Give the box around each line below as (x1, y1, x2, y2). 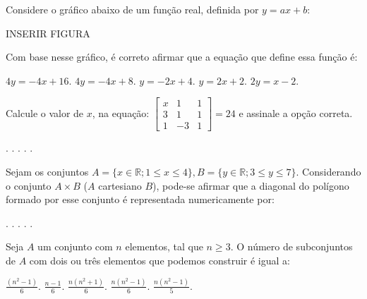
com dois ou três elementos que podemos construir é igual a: (29, 253, 290, 268)
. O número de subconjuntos (230, 239, 353, 254)
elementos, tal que (125, 239, 203, 254)
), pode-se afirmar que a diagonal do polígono (152, 178, 349, 193)
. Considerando (296, 164, 361, 179)
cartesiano (98, 178, 142, 193)
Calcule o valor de (6, 105, 84, 120)
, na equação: (92, 105, 150, 120)
